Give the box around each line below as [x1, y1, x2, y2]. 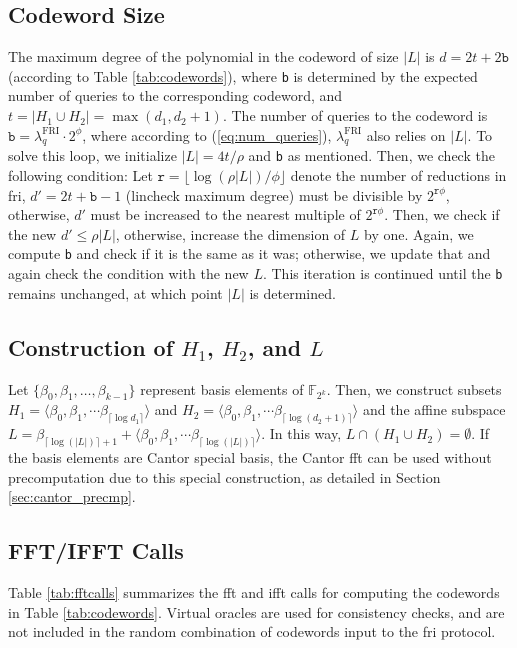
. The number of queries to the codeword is [222, 105, 488, 126]
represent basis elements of [140, 378, 304, 399]
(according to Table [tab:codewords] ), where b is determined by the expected [8, 65, 478, 86]
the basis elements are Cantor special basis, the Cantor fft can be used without [8, 447, 492, 468]
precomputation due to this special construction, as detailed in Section [8, 466, 441, 487]
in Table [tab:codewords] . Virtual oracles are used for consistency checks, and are [8, 601, 505, 622]
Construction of [8, 331, 174, 362]
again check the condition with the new [8, 263, 249, 284]
